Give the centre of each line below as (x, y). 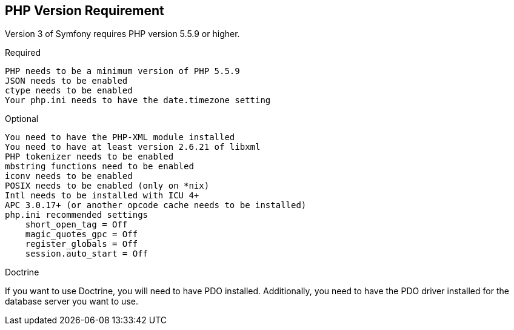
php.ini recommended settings (77, 215)
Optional (22, 119)
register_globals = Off (82, 244)
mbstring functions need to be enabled (99, 167)
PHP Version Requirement (85, 11)
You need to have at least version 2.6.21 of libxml (133, 147)
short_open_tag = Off (76, 225)
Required (23, 53)
